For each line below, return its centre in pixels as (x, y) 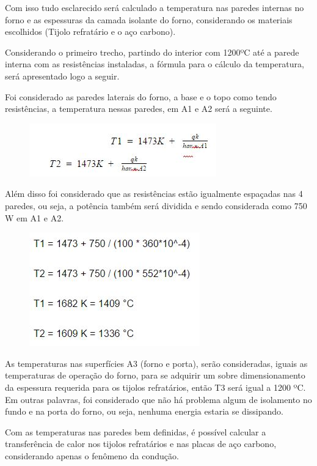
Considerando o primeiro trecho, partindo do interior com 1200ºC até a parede (152, 52)
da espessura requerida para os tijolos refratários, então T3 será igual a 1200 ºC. (155, 387)
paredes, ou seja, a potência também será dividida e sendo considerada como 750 (156, 205)
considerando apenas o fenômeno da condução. (92, 455)
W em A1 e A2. (35, 217)
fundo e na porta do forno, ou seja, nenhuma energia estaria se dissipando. (144, 411)
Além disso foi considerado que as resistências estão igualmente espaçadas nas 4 (154, 194)
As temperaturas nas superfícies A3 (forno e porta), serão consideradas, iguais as (156, 363)
